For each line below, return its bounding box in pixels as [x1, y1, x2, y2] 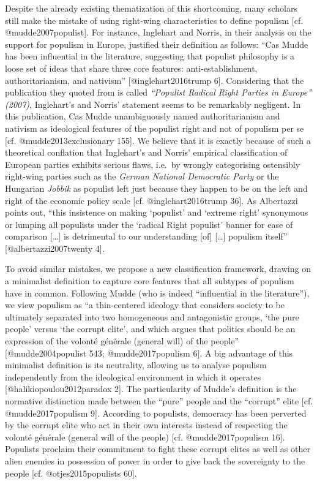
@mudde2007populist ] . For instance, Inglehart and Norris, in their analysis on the [5, 26, 311, 39]
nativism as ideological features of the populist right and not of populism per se [5, 121, 304, 134]
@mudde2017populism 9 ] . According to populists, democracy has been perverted [5, 406, 307, 419]
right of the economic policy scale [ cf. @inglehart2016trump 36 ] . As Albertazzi [5, 194, 298, 206]
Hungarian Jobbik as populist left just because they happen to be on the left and [5, 181, 308, 194]
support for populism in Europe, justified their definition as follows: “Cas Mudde [5, 37, 308, 50]
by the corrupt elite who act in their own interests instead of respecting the [5, 418, 288, 431]
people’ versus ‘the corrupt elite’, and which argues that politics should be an [5, 322, 296, 335]
